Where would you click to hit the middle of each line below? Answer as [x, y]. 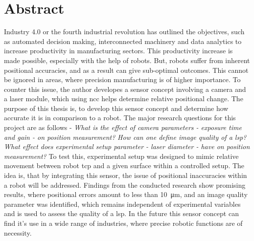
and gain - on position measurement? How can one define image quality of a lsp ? [125, 137]
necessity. [18, 232]
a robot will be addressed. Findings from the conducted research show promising [125, 185]
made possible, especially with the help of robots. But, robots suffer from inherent [127, 60]
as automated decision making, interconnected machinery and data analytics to [123, 41]
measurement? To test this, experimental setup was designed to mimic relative [121, 156]
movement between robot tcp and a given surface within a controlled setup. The [124, 165]
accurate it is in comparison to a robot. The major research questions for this [120, 118]
